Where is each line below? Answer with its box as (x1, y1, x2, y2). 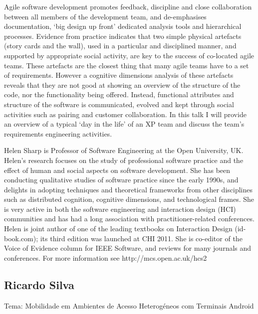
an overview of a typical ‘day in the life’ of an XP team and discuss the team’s (4, 119, 245, 129)
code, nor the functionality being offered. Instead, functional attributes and (4, 89, 234, 100)
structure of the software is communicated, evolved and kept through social (4, 99, 234, 109)
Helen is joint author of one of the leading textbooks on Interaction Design (4, 223, 233, 234)
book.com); (4, 233, 38, 243)
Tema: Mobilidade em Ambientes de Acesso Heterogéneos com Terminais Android (4, 300, 254, 311)
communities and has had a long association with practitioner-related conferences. (4, 213, 255, 224)
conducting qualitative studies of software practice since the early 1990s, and (4, 174, 239, 185)
